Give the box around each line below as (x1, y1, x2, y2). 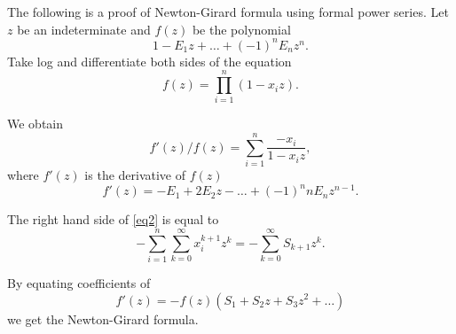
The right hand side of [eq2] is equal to (7, 210, 219, 229)
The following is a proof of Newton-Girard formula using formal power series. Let (7, 3, 449, 20)
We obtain (7, 114, 64, 133)
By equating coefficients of (7, 273, 151, 291)
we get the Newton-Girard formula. (7, 309, 199, 328)
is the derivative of (84, 166, 186, 184)
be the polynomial (192, 19, 291, 38)
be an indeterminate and (17, 19, 151, 38)
